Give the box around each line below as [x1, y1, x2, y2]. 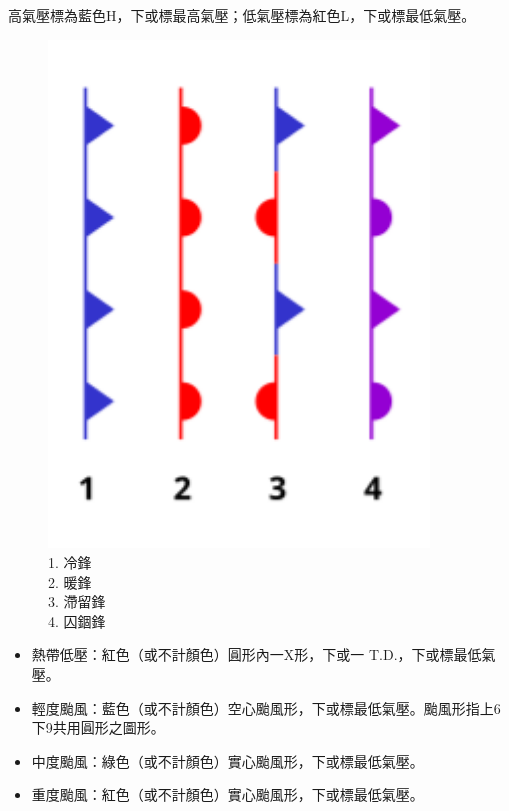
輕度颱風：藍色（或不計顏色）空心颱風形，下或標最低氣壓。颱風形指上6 [31, 697, 501, 718]
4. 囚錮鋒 [48, 610, 106, 631]
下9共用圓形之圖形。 [31, 717, 165, 738]
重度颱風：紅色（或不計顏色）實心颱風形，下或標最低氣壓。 [31, 784, 424, 805]
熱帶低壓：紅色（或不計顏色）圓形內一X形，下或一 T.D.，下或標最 [31, 644, 468, 665]
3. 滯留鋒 [48, 591, 106, 612]
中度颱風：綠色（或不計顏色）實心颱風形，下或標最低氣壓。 [31, 750, 424, 771]
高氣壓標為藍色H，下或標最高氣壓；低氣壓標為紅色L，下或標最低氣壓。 [8, 5, 476, 25]
